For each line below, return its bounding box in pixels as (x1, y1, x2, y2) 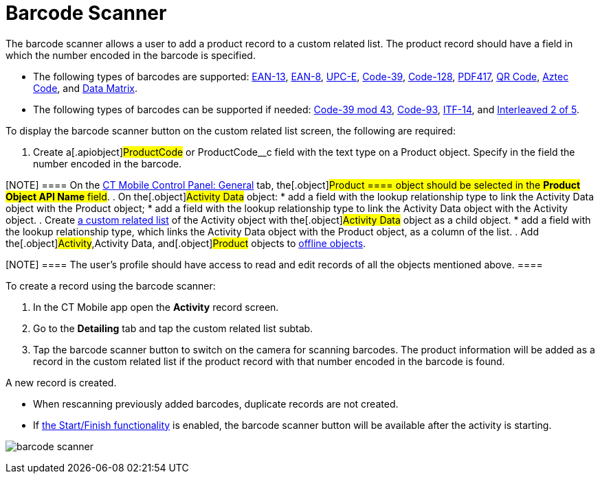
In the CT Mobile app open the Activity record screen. (33, 301, 279, 313)
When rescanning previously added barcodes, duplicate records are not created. (33, 397, 399, 410)
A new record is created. (5, 376, 117, 388)
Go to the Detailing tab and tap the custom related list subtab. (33, 322, 313, 334)
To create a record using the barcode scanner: (5, 279, 216, 292)
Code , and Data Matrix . (33, 82, 137, 94)
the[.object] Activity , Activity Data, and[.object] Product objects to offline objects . (5, 237, 366, 249)
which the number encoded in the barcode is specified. (5, 49, 256, 61)
